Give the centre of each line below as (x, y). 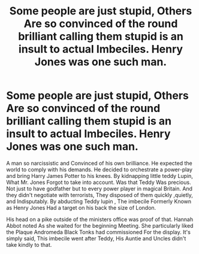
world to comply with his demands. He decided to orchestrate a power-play (99, 170)
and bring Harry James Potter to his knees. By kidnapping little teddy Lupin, (100, 176)
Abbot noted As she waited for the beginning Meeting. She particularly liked (100, 225)
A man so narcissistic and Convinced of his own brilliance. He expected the (99, 163)
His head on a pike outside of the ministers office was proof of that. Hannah (100, 219)
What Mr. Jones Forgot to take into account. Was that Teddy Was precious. (99, 182)
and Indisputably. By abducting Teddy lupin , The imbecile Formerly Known (99, 201)
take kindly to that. (29, 244)
